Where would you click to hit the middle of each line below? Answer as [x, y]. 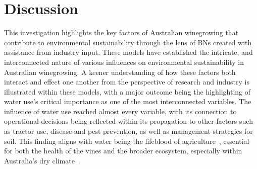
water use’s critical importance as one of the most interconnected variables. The [128, 101]
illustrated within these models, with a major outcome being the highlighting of [127, 91]
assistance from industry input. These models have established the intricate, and [128, 52]
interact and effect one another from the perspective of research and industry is [127, 82]
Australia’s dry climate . [42, 160]
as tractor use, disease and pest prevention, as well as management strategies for [128, 131]
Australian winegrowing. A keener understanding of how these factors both [120, 72]
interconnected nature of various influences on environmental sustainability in [124, 62]
